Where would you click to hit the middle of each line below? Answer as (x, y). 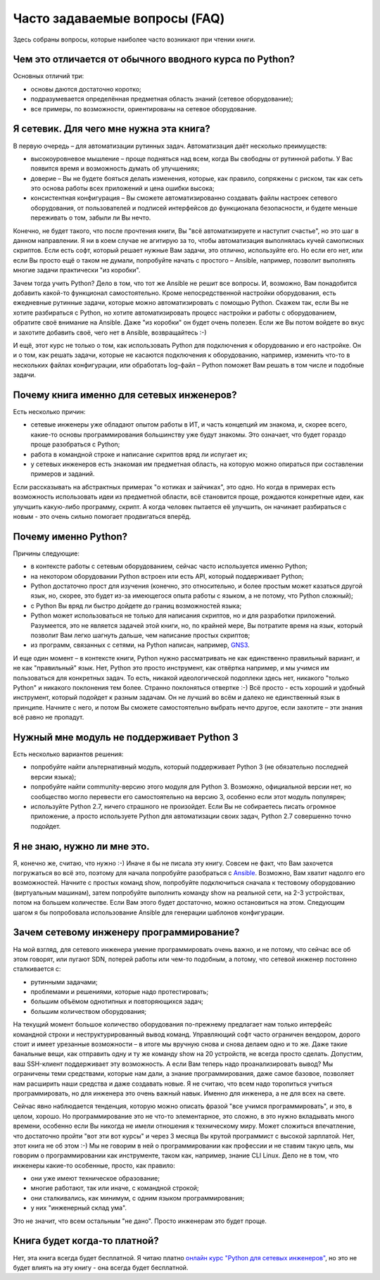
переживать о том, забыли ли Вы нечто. (91, 218)
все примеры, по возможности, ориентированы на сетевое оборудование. (144, 108)
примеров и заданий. (63, 474)
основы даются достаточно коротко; (86, 89)
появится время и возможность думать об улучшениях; (115, 168)
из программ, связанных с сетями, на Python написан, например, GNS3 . (140, 645)
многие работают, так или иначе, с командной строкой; (115, 1188)
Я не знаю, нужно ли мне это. (82, 846)
